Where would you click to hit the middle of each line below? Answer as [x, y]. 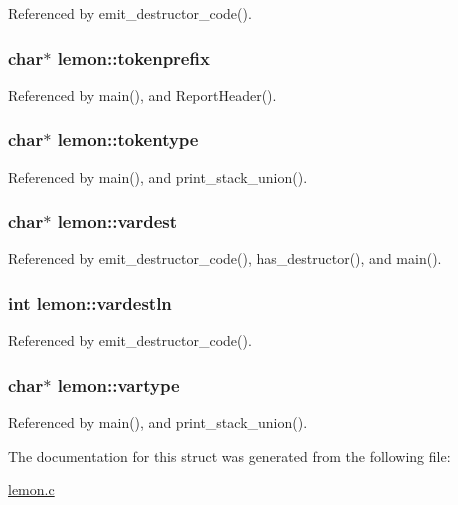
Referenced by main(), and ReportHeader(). [142, 94]
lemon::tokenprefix [133, 57]
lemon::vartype [118, 384]
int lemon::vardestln [90, 302]
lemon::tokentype [128, 139]
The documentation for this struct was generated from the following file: [229, 455]
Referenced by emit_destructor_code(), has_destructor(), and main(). [225, 258]
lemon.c [31, 489]
